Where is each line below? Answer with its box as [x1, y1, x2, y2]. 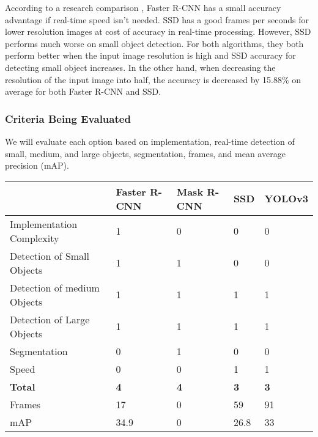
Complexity [10, 230, 59, 245]
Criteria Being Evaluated [5, 111, 131, 126]
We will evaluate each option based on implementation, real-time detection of [5, 134, 295, 147]
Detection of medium [10, 280, 100, 295]
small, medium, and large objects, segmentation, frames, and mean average [5, 147, 286, 160]
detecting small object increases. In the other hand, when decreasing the [5, 61, 276, 73]
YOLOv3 [264, 191, 308, 206]
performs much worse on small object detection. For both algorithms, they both [5, 37, 304, 50]
